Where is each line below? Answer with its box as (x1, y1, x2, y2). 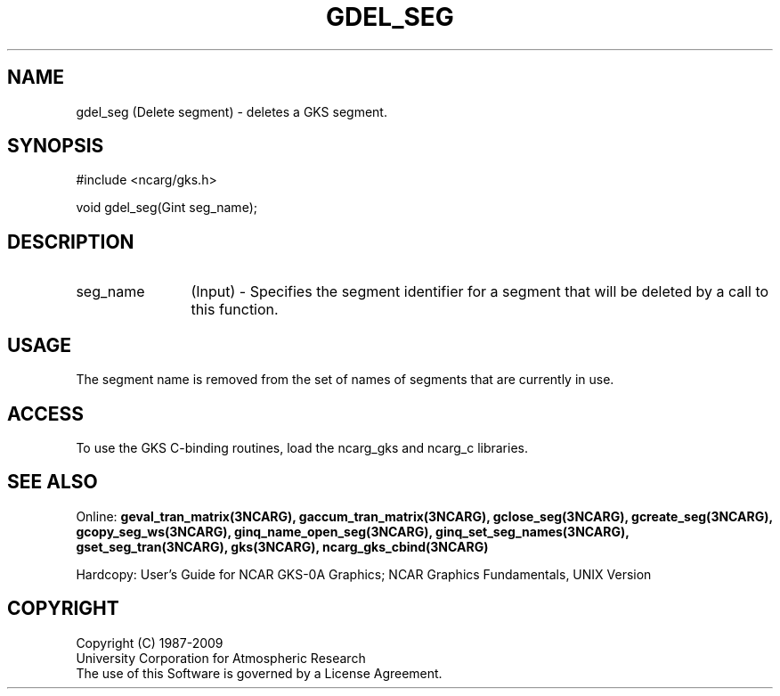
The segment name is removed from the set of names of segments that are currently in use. (76, 372, 614, 388)
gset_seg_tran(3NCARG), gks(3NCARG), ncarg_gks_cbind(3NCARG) (76, 538, 489, 554)
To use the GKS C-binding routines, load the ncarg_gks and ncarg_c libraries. (76, 439, 529, 455)
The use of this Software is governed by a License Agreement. (76, 665, 443, 681)
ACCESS (7, 402, 85, 425)
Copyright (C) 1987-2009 (76, 635, 223, 651)
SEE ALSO (7, 471, 98, 494)
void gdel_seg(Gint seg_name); (76, 200, 257, 216)
